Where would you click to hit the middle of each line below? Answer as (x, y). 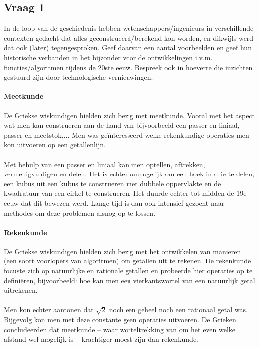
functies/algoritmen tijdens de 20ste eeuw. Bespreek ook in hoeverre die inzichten (128, 67)
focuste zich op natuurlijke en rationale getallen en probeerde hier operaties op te (128, 271)
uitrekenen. (21, 290)
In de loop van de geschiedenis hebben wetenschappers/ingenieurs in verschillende (129, 28)
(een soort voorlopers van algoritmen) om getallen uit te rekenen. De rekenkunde (128, 261)
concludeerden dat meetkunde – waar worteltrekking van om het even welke (120, 329)
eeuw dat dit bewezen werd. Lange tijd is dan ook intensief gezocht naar (114, 203)
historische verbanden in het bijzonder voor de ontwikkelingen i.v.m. (108, 57)
